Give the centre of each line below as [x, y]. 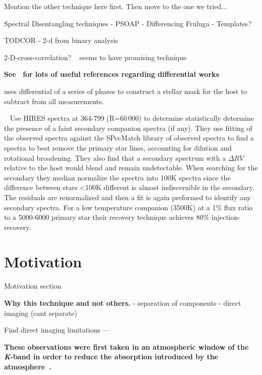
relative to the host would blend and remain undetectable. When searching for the [131, 168]
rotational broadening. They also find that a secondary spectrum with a [115, 157]
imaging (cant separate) [41, 313]
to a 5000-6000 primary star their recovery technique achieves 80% [107, 217]
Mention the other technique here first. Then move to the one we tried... [116, 6]
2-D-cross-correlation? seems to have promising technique [95, 57]
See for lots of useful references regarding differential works [112, 74]
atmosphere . [28, 366]
